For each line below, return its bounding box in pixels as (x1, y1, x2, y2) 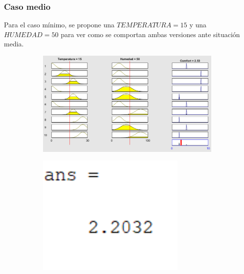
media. (4, 39, 24, 49)
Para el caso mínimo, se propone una (4, 20, 114, 30)
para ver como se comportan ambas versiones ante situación (61, 29, 240, 39)
